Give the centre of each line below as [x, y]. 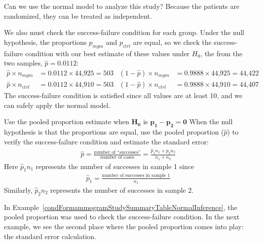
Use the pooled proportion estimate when [67, 121]
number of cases [117, 157]
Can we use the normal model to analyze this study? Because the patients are [122, 6]
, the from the [222, 53]
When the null [211, 121]
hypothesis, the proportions [45, 42]
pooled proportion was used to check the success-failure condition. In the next [122, 217]
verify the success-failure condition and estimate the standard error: [106, 141]
